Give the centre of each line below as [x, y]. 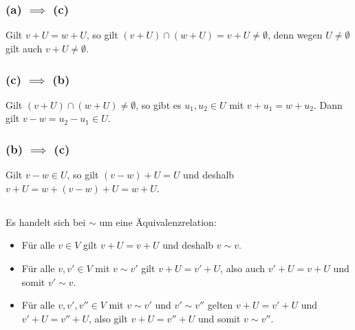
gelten [220, 305]
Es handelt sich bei [46, 221]
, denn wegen [295, 35]
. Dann [328, 104]
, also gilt [108, 318]
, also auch [243, 268]
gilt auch [24, 49]
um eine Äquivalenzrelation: [158, 221]
